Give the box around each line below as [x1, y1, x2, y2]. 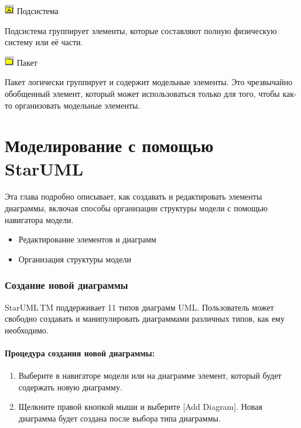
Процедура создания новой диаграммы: [5, 347, 155, 359]
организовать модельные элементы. [15, 99, 141, 111]
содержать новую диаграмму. [18, 380, 122, 393]
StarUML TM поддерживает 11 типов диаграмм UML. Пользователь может [5, 301, 274, 313]
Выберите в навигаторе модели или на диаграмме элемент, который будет [18, 369, 282, 382]
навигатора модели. [5, 213, 74, 225]
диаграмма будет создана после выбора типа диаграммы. [18, 412, 221, 424]
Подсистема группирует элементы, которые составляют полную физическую [5, 24, 277, 36]
